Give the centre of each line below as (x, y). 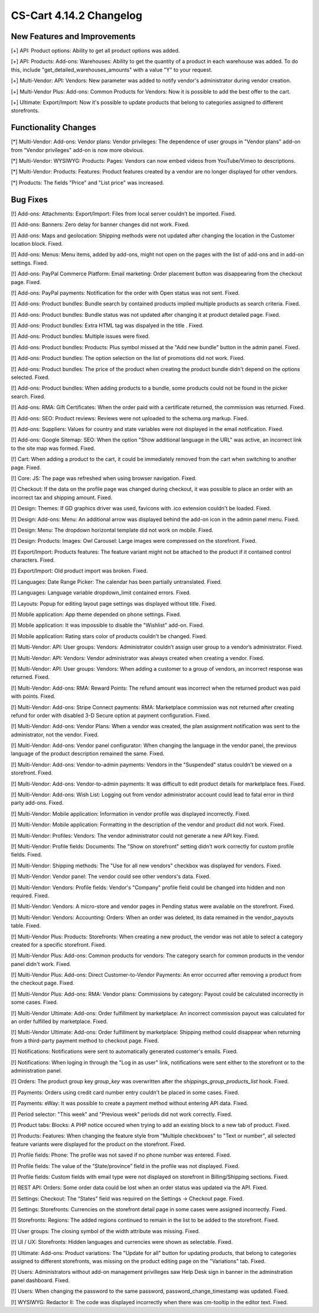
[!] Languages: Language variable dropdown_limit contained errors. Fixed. (101, 593)
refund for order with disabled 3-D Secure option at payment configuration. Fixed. (111, 715)
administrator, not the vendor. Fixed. (55, 735)
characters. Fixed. (33, 560)
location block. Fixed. (37, 243)
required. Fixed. (30, 895)
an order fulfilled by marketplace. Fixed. (59, 1022)
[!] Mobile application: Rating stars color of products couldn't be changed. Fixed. (109, 636)
